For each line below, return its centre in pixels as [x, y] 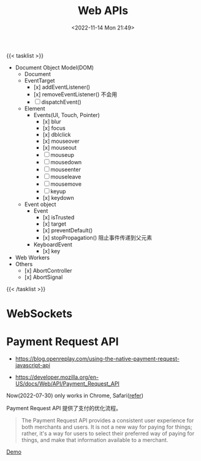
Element [35, 109]
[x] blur [52, 121]
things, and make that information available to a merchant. [95, 440]
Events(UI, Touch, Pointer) [66, 115]
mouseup [63, 154]
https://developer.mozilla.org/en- [57, 377]
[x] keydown [59, 197]
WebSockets [39, 314]
